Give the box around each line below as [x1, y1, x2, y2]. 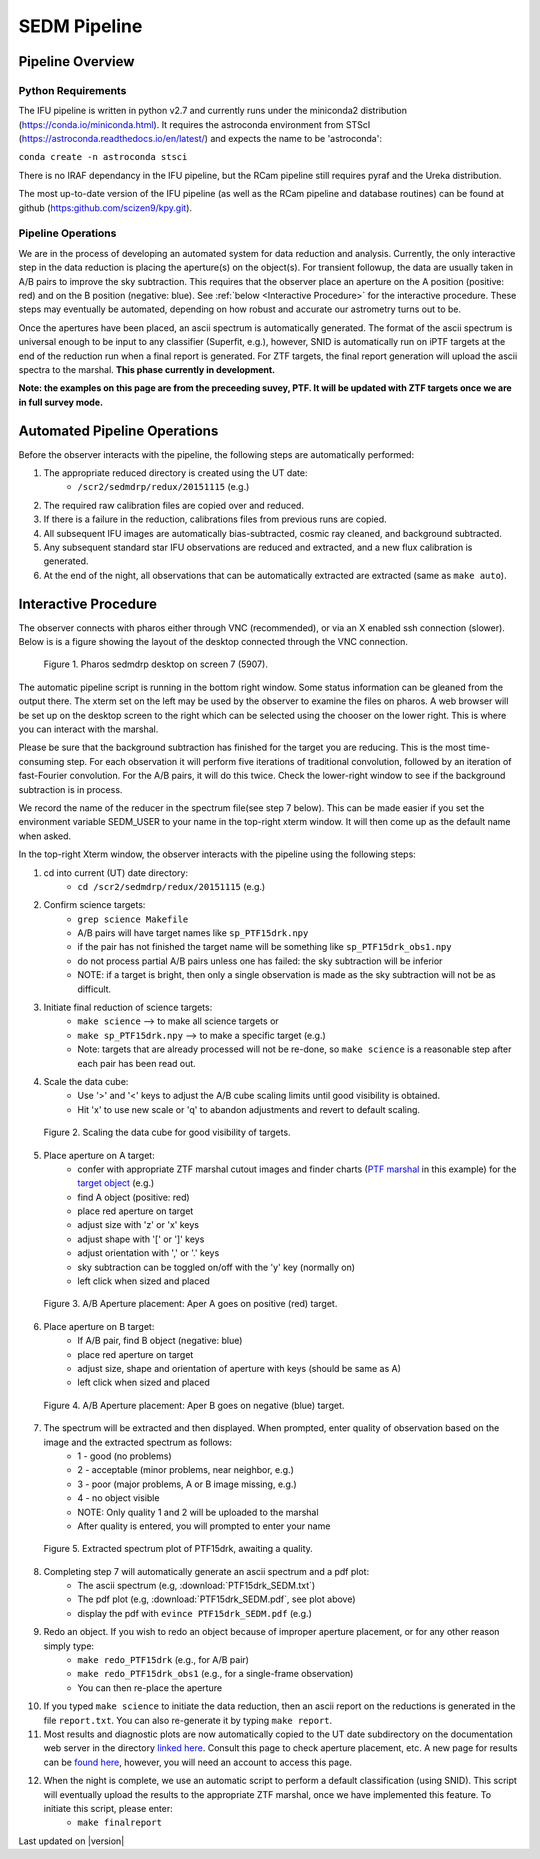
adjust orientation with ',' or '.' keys [77, 1247, 220, 1259]
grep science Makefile [77, 913, 189, 925]
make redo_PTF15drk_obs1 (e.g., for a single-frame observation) [77, 1668, 354, 1680]
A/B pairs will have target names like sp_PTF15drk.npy [77, 927, 309, 939]
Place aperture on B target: [43, 1320, 155, 1332]
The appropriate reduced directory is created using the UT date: [43, 467, 308, 479]
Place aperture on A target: [43, 1149, 155, 1161]
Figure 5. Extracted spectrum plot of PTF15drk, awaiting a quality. [43, 1543, 314, 1555]
